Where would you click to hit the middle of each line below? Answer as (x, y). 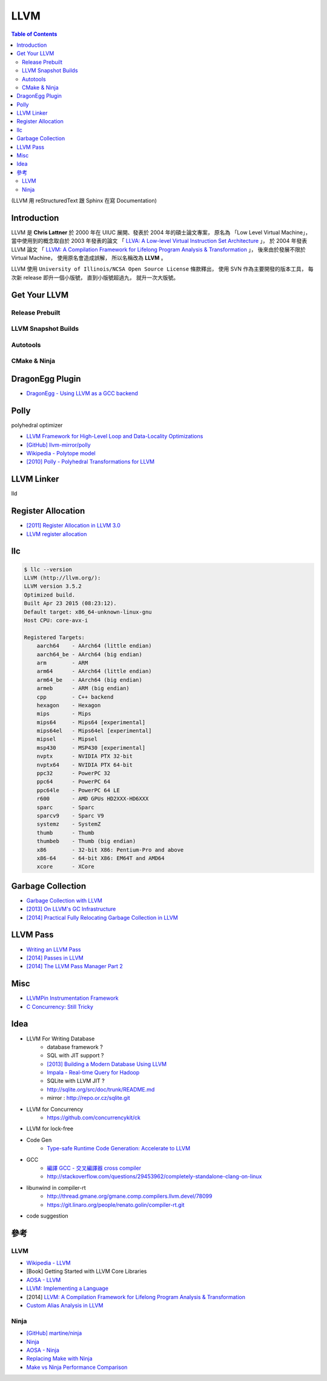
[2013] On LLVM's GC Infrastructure (71, 909)
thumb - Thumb (66, 833)
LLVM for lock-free (50, 1128)
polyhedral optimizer (37, 425)
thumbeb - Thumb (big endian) (86, 841)
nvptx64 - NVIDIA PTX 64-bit (85, 765)
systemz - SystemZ (69, 824)
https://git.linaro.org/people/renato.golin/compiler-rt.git (116, 1204)
